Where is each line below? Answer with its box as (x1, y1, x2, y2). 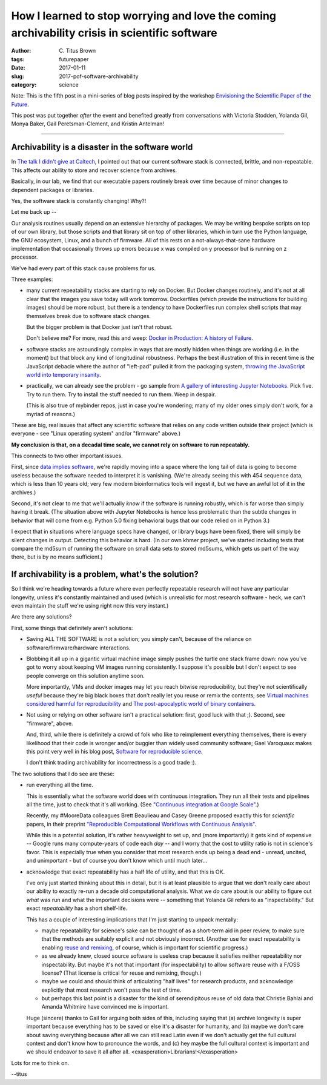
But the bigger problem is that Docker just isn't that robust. (26, 324, 173, 331)
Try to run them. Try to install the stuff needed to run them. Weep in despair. (26, 391, 216, 398)
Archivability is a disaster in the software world (11, 142, 193, 153)
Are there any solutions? (11, 613, 72, 620)
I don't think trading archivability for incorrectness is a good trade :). (26, 759, 197, 766)
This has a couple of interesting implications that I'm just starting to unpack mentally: (26, 915, 239, 923)
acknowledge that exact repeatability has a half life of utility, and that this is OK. (26, 868, 225, 875)
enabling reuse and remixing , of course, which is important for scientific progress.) (41, 944, 248, 951)
